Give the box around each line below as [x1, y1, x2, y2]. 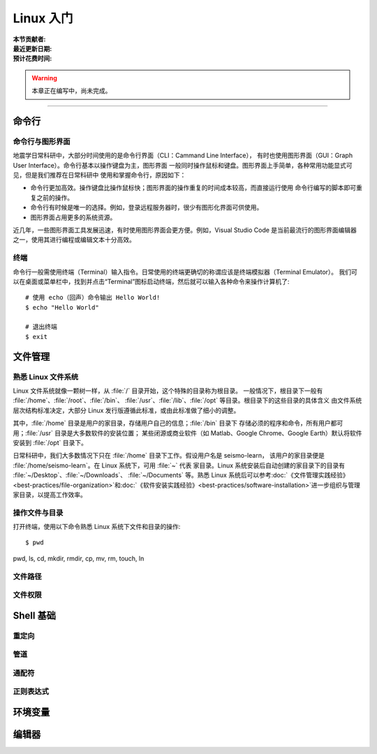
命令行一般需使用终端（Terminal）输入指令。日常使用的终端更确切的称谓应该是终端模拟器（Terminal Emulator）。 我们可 [13, 268, 357, 276]
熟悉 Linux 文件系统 [13, 372, 79, 382]
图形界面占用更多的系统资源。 [30, 213, 117, 222]
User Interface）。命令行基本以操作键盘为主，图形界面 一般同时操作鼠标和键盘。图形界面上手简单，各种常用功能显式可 [13, 161, 353, 169]
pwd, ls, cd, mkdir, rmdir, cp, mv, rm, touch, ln [13, 554, 145, 563]
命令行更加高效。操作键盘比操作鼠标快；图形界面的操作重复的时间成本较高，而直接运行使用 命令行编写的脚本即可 [30, 184, 356, 192]
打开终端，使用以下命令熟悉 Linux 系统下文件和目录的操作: [13, 523, 181, 531]
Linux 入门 [13, 10, 73, 26]
